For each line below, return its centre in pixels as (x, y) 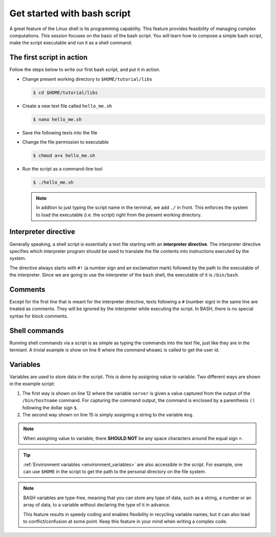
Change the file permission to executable (66, 142)
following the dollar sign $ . (50, 407)
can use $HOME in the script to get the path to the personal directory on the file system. (115, 471)
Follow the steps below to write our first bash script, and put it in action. (85, 69)
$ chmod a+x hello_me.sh (64, 155)
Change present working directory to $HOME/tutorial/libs (87, 79)
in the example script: (32, 384)
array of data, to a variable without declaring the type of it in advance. (97, 505)
